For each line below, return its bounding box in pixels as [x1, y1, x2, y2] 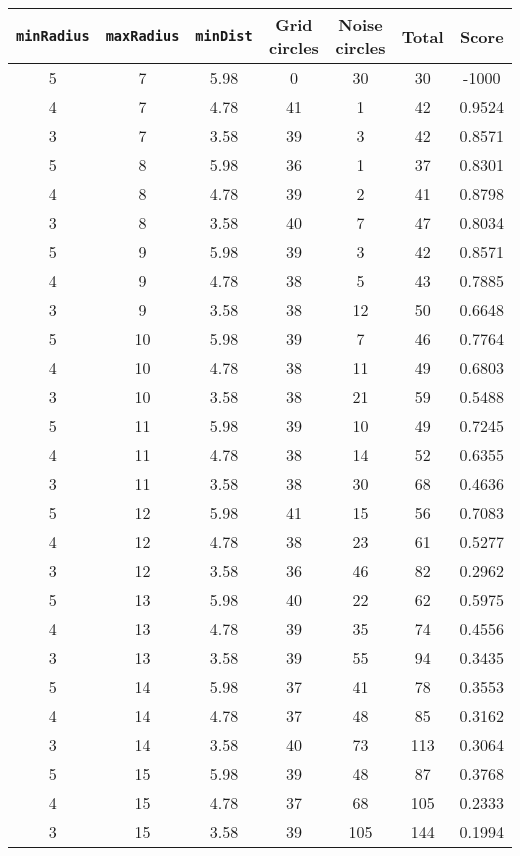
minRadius [16, 28, 90, 44]
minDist [195, 28, 253, 44]
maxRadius [105, 28, 180, 44]
